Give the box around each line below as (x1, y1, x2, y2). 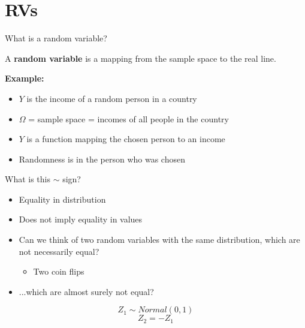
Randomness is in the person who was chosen (19, 152, 185, 165)
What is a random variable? (5, 32, 107, 44)
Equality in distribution (19, 192, 106, 205)
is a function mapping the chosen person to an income (26, 133, 225, 145)
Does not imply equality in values (19, 213, 143, 225)
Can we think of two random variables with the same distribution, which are (19, 233, 300, 246)
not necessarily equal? (19, 245, 99, 257)
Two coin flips (33, 265, 84, 278)
